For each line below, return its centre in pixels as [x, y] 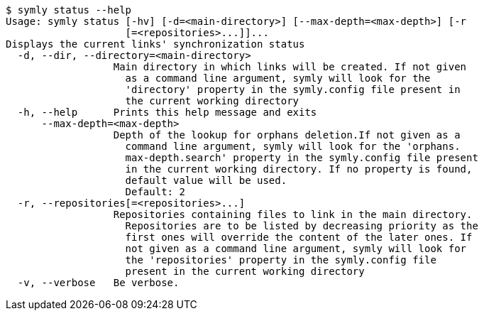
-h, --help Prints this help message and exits [167, 112]
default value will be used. [206, 180]
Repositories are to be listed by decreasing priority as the [302, 226]
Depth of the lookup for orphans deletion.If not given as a [287, 135]
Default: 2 [155, 192]
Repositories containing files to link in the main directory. [293, 214]
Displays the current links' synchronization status [155, 44]
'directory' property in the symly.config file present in [293, 89]
